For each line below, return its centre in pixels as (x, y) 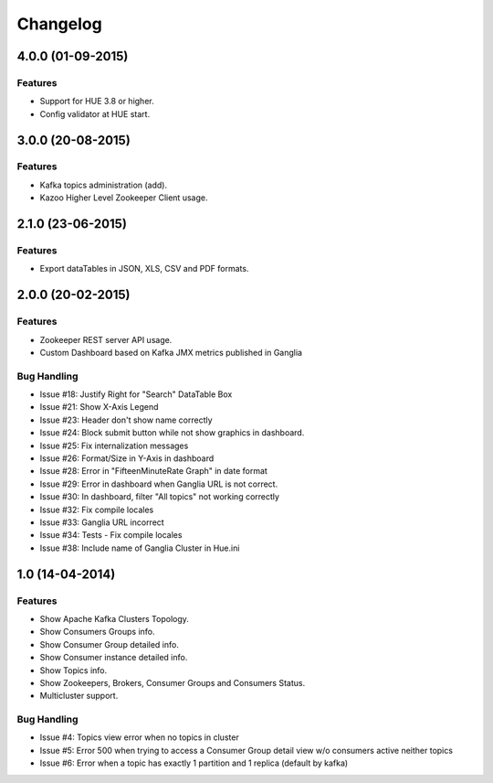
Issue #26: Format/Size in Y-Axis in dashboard (127, 458)
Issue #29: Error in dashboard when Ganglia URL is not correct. (159, 484)
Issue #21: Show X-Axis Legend (99, 407)
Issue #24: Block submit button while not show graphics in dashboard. (172, 433)
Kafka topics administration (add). (104, 185)
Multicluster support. (79, 696)
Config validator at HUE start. (95, 113)
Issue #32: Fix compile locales (97, 509)
